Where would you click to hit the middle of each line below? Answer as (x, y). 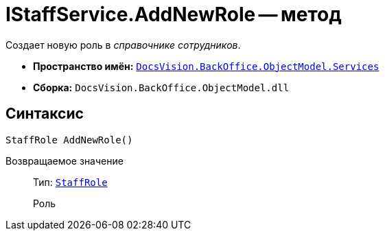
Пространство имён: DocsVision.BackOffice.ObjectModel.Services (206, 66)
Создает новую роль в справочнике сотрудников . (123, 45)
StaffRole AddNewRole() (69, 140)
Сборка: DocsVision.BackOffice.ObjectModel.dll (161, 87)
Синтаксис (45, 114)
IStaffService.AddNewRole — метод (174, 14)
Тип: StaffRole (70, 182)
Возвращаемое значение (65, 161)
